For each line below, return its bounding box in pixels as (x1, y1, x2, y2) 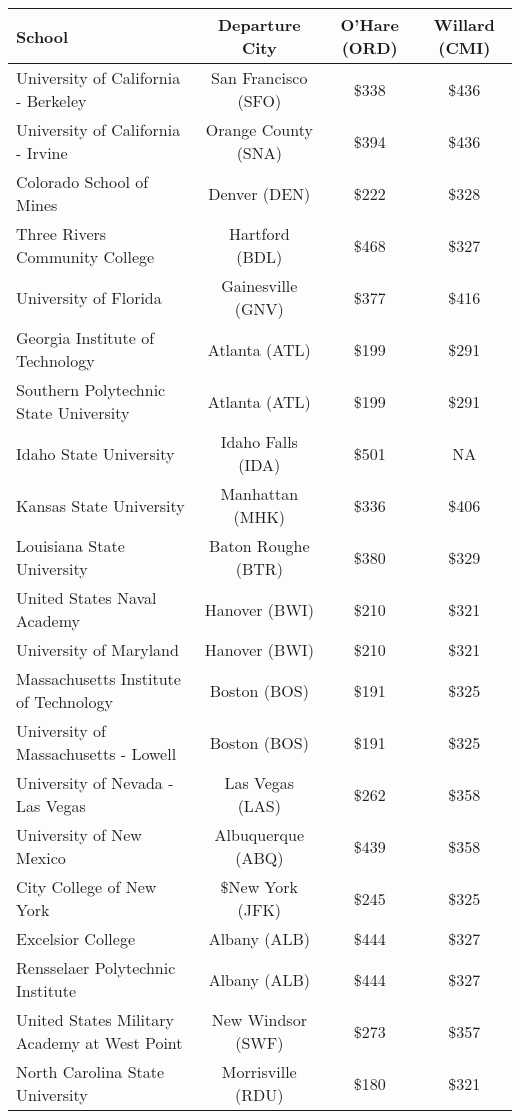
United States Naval (16, 586, 157, 609)
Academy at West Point (16, 1031, 183, 1054)
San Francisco (211, 66, 308, 89)
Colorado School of (16, 170, 149, 193)
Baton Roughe (209, 534, 310, 557)
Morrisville (221, 1060, 297, 1083)
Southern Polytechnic (16, 378, 166, 401)
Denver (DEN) (208, 181, 311, 205)
